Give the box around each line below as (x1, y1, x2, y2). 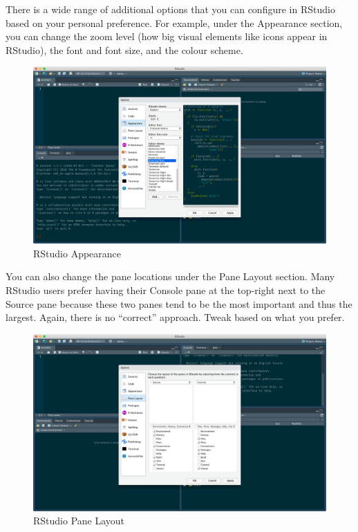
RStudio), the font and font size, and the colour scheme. (6, 42, 243, 57)
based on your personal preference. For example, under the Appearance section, (6, 15, 343, 30)
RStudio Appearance (33, 246, 122, 260)
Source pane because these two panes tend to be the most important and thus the (6, 296, 352, 311)
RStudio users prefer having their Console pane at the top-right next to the (6, 283, 326, 297)
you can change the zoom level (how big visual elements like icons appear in (6, 29, 328, 44)
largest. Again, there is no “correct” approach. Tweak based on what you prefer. (6, 310, 345, 324)
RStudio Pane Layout (33, 513, 125, 528)
